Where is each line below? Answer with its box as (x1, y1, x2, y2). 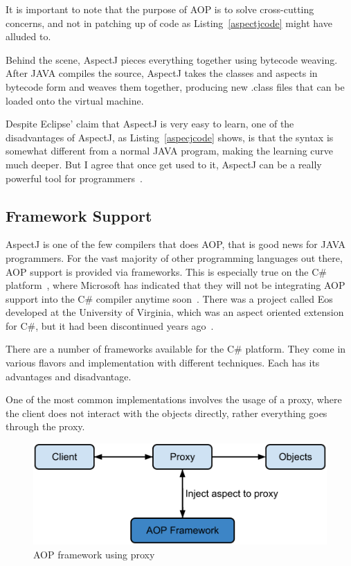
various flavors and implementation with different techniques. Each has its (6, 355, 320, 370)
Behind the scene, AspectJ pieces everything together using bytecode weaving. (6, 52, 338, 67)
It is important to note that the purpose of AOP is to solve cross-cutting (6, 2, 314, 16)
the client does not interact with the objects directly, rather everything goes (6, 405, 327, 420)
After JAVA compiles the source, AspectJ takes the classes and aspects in (6, 66, 318, 80)
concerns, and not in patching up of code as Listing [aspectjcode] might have (6, 15, 332, 30)
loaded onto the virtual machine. (6, 93, 144, 107)
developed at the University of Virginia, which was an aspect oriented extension (6, 305, 344, 319)
